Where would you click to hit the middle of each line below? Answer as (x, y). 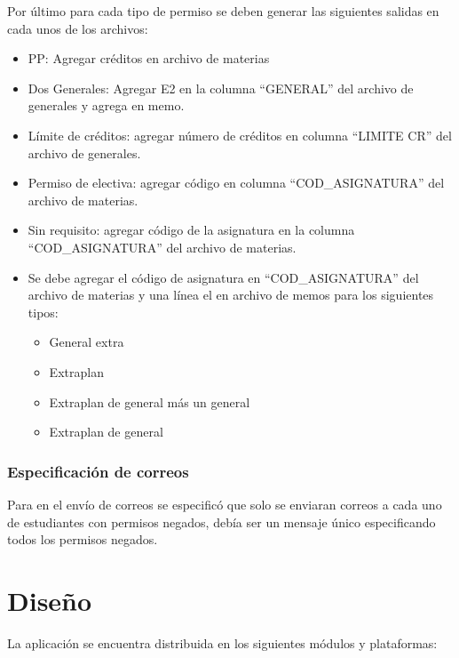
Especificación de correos (98, 471)
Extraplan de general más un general (150, 401)
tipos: (43, 312)
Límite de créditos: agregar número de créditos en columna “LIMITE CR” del (240, 135)
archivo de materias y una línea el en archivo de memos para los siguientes (231, 295)
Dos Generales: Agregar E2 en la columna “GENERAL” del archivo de (221, 88)
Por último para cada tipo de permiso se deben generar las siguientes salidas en (223, 11)
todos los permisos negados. (83, 539)
